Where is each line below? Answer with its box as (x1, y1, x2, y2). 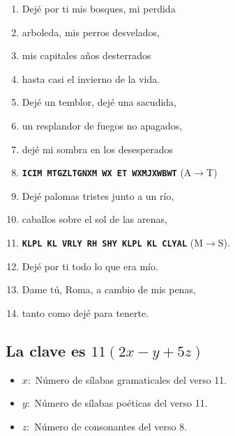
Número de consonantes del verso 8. (34, 419, 188, 433)
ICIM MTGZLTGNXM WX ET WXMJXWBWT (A (22, 165, 192, 180)
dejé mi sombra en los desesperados (22, 141, 174, 156)
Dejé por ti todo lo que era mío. (22, 258, 158, 273)
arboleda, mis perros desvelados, (22, 24, 160, 39)
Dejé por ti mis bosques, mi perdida (22, 1, 176, 15)
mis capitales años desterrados (22, 48, 151, 63)
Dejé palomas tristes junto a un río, (22, 188, 174, 203)
